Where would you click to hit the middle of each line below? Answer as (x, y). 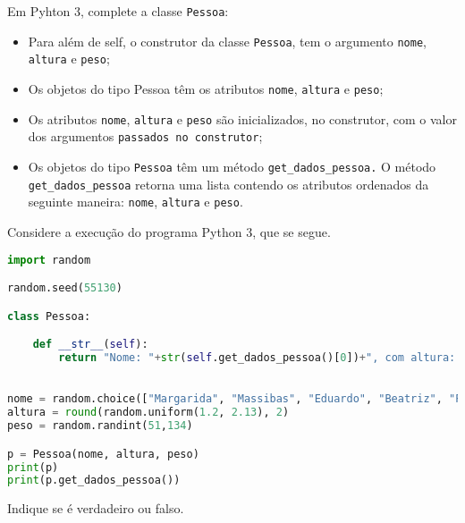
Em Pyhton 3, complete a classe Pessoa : (118, 11)
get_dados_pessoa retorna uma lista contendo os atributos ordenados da (228, 184)
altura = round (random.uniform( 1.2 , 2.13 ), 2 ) (148, 413)
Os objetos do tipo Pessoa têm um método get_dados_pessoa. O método (232, 166)
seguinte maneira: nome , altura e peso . (135, 202)
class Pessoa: (49, 316)
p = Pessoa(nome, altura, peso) (103, 454)
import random (49, 260)
